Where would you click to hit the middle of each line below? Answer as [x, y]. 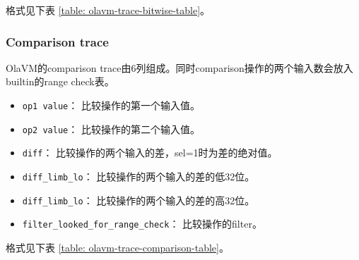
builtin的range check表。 [60, 81]
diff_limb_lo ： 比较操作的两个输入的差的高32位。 [139, 200]
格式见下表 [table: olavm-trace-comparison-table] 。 [117, 247]
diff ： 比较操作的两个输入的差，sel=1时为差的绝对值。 [150, 153]
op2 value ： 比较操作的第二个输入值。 [111, 129]
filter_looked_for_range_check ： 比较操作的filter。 [142, 224]
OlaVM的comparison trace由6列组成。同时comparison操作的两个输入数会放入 [179, 67]
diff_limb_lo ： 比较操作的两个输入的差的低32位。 [139, 176]
